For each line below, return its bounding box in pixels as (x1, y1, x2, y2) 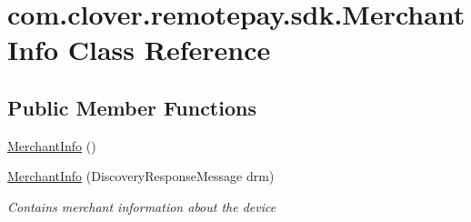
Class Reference (67, 31, 271, 68)
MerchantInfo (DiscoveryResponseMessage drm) (7, 166, 275, 186)
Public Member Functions (7, 93, 256, 121)
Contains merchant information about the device (7, 197, 276, 216)
